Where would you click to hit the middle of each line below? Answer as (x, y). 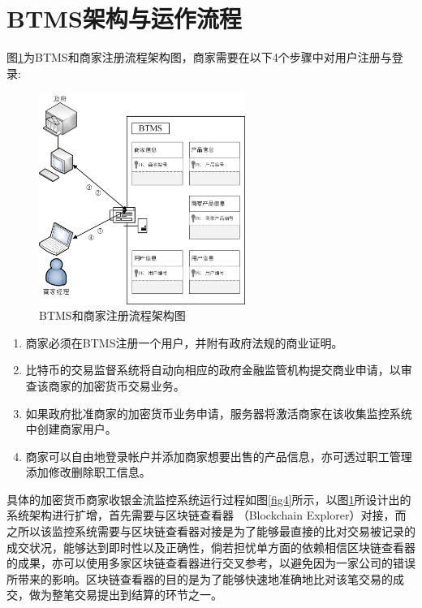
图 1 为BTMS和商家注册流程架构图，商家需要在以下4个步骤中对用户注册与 (199, 57)
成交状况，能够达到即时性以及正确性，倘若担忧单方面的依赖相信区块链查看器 (211, 547)
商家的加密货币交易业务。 (116, 385)
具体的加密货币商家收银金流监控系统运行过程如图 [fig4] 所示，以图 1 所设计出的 (209, 499)
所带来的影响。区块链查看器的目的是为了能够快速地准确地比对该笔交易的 (200, 578)
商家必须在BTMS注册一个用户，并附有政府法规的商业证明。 (184, 342)
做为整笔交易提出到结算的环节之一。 (125, 595)
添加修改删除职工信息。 (88, 472)
